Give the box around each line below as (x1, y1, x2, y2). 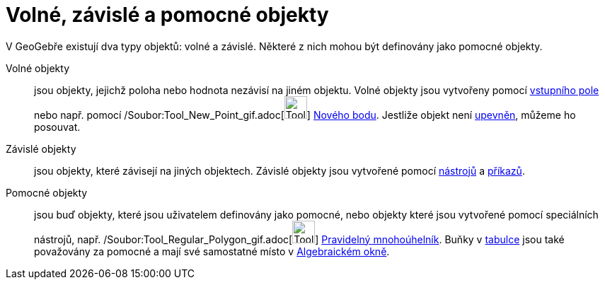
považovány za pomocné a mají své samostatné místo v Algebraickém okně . (34, 245, 390, 257)
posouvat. (34, 120, 81, 133)
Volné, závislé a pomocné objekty (6, 3, 329, 27)
